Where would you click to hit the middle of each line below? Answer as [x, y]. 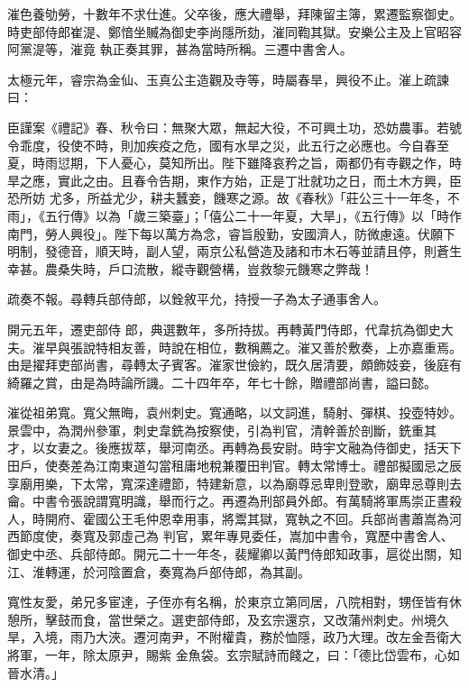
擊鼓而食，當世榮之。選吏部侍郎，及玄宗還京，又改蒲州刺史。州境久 [247, 619]
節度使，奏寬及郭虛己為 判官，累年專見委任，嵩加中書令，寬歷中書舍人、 [236, 536]
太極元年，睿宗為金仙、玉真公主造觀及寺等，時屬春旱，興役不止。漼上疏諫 [228, 79]
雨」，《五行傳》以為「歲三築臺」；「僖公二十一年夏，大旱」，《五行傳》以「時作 [234, 215]
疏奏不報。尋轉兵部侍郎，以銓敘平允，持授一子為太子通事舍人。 [197, 299]
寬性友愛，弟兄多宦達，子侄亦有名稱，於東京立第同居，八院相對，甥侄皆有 [228, 602]
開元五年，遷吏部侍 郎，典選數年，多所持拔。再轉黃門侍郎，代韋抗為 [212, 329]
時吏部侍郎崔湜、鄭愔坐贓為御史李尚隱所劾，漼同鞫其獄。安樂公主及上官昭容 [234, 31]
